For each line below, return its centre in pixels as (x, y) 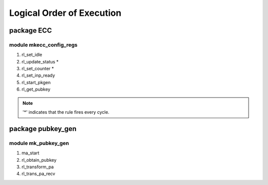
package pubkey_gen (43, 129)
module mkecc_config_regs (43, 45)
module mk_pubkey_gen (39, 143)
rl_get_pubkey (36, 90)
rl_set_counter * (38, 69)
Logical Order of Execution (65, 13)
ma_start (31, 153)
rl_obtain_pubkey (39, 160)
